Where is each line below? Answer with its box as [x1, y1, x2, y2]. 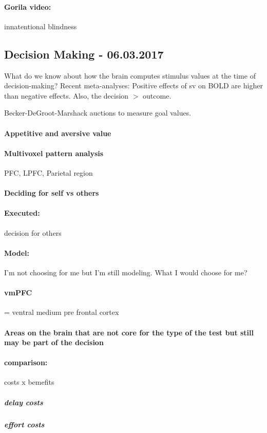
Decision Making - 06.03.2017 [4, 46, 164, 62]
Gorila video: [4, 1, 51, 12]
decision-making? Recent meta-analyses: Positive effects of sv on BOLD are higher [4, 80, 263, 91]
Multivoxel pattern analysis [4, 147, 104, 158]
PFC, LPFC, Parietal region [4, 167, 93, 178]
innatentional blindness [4, 21, 77, 31]
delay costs [4, 397, 43, 407]
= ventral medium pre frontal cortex [4, 307, 119, 317]
